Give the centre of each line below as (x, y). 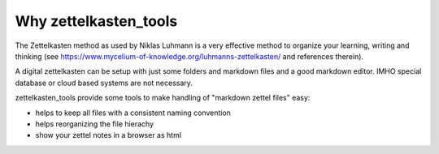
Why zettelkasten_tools (96, 21)
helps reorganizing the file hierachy (95, 124)
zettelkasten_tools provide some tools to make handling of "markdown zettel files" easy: (163, 98)
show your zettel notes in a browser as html (109, 135)
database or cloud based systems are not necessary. (104, 83)
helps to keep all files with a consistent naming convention (133, 113)
